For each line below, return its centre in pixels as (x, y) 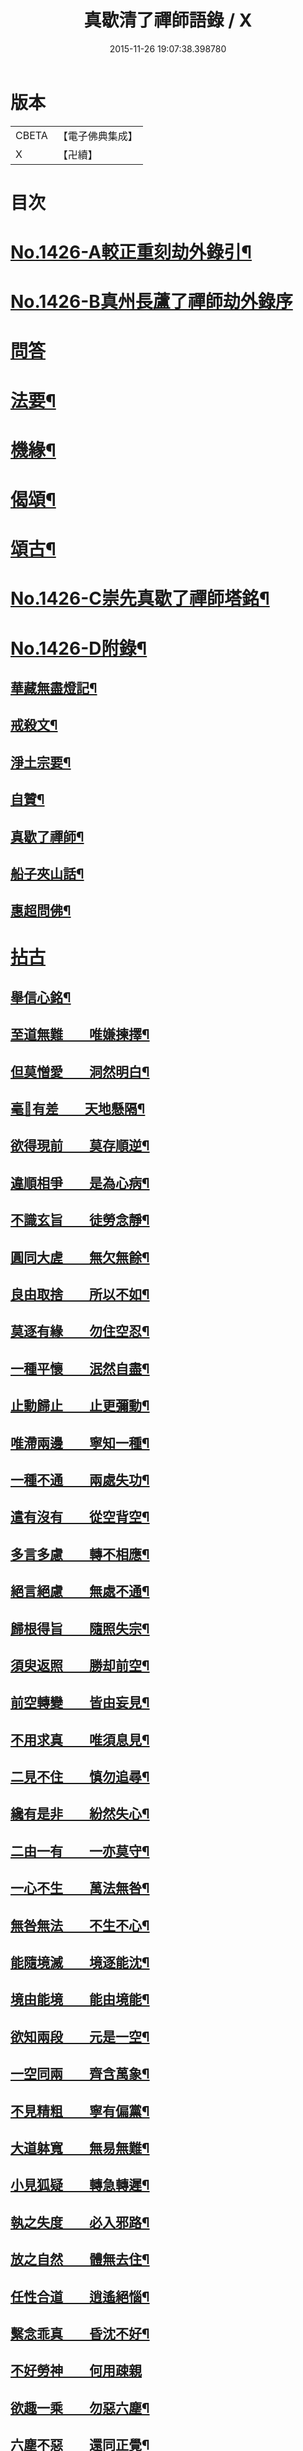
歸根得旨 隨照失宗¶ (80, 1628)
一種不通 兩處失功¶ (80, 1479)
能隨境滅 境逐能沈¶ (80, 1962)
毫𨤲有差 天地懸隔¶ (78, 1109)
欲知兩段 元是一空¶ (80, 2036)
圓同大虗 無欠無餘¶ (80, 1257)
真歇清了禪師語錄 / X (168, 20)
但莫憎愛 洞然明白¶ (80, 1071)
